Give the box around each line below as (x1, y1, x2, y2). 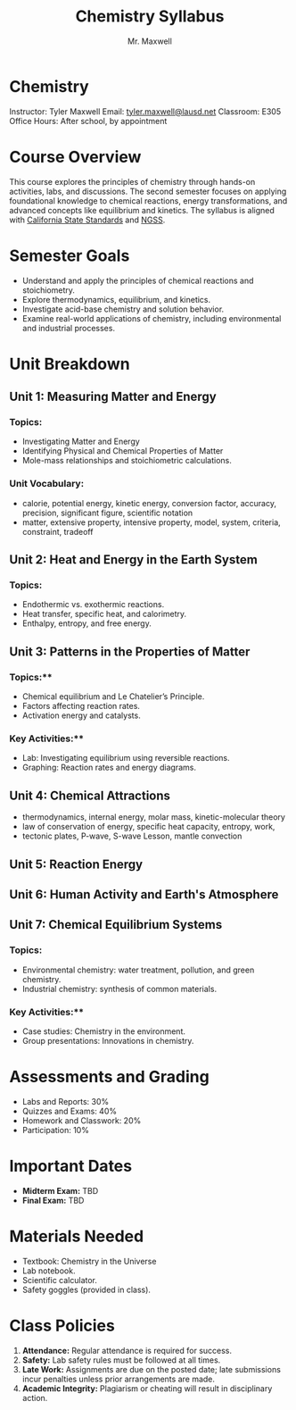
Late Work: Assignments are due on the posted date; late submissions (21, 1364, 281, 1374)
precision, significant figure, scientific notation (21, 507, 193, 518)
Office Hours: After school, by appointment (9, 115, 168, 126)
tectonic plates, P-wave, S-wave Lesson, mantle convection (21, 830, 243, 841)
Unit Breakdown (9, 354, 131, 374)
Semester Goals (9, 246, 130, 265)
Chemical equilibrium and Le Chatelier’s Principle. (21, 691, 205, 702)
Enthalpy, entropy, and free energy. (21, 618, 152, 629)
